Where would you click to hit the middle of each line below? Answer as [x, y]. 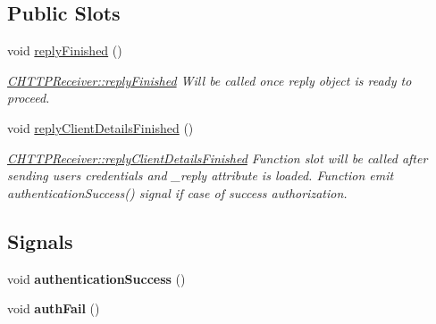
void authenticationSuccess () [96, 278]
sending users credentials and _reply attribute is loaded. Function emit [201, 175]
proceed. [29, 98]
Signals [40, 241]
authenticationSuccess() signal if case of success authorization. [177, 192]
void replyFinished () [65, 50]
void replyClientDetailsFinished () [101, 127]
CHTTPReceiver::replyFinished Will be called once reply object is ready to [210, 80]
